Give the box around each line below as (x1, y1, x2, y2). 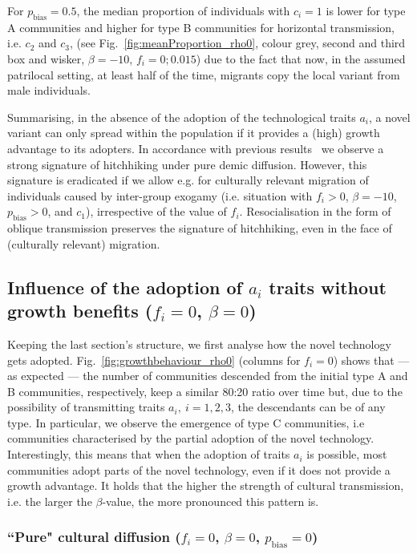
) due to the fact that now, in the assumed (196, 50, 406, 67)
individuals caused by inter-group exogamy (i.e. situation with (7, 187, 313, 204)
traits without (269, 274, 387, 299)
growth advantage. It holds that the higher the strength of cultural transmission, (7, 477, 404, 494)
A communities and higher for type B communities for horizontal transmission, (7, 18, 395, 35)
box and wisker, (7, 50, 85, 67)
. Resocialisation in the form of (239, 203, 391, 220)
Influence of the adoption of (7, 274, 242, 299)
